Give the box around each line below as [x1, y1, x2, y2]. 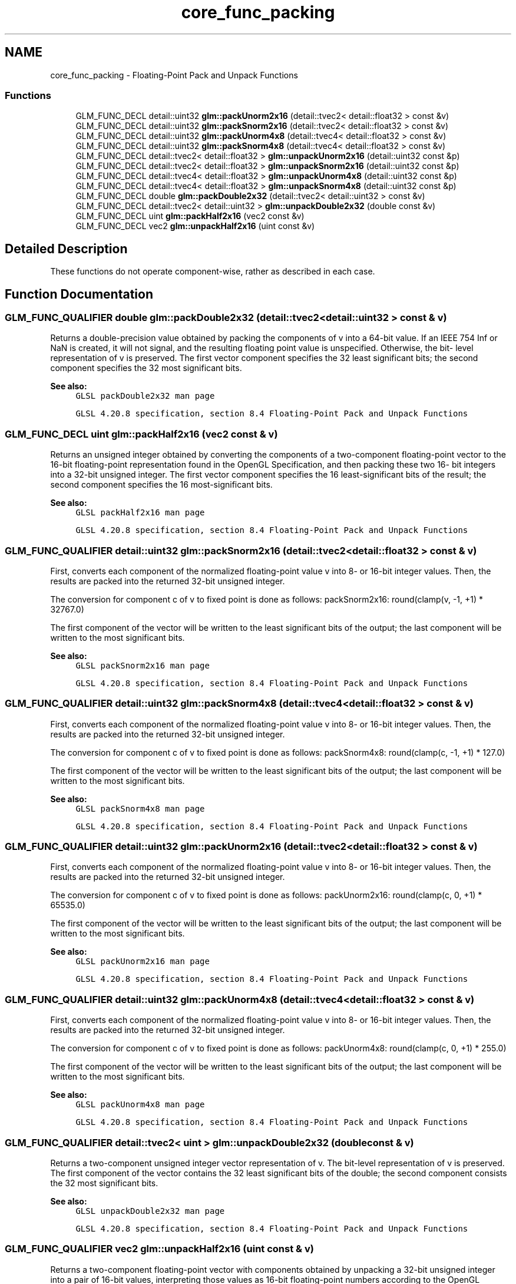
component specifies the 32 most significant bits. [50, 363, 242, 373]
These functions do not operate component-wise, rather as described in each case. [50, 266, 375, 277]
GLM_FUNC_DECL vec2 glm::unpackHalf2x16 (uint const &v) [75, 221, 315, 231]
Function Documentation [5, 286, 153, 302]
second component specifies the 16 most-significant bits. [50, 479, 273, 490]
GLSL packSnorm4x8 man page [75, 803, 205, 813]
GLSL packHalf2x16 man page [75, 508, 205, 518]
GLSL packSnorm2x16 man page [75, 660, 210, 670]
